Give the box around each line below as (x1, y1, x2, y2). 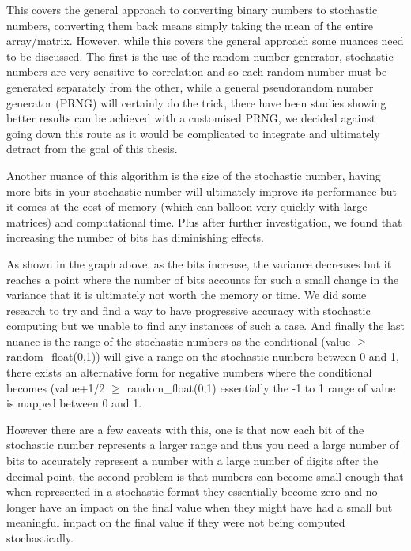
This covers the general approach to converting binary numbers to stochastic (6, 2, 378, 17)
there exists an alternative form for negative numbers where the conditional (6, 364, 372, 380)
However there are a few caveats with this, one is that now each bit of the (6, 421, 364, 437)
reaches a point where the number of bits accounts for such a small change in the (6, 271, 399, 287)
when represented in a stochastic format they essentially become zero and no (6, 483, 378, 500)
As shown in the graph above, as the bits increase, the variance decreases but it (6, 255, 392, 272)
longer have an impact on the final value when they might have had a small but (6, 498, 393, 515)
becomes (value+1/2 (6, 379, 105, 395)
